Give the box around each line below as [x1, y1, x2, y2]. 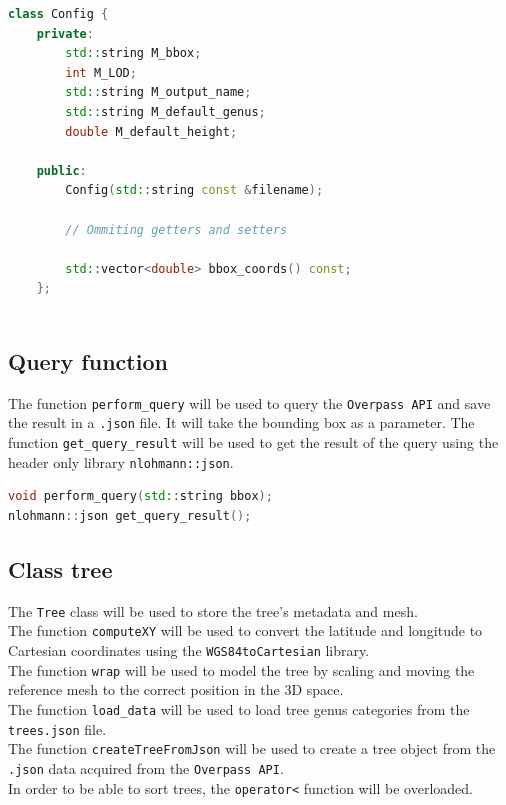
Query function [8, 345, 168, 376]
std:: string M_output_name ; [65, 85, 252, 100]
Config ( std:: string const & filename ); [65, 183, 324, 198]
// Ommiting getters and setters [65, 222, 288, 237]
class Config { [8, 7, 109, 21]
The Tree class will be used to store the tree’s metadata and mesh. [8, 600, 418, 621]
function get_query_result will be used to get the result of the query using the [8, 432, 499, 453]
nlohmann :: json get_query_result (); [8, 508, 252, 523]
